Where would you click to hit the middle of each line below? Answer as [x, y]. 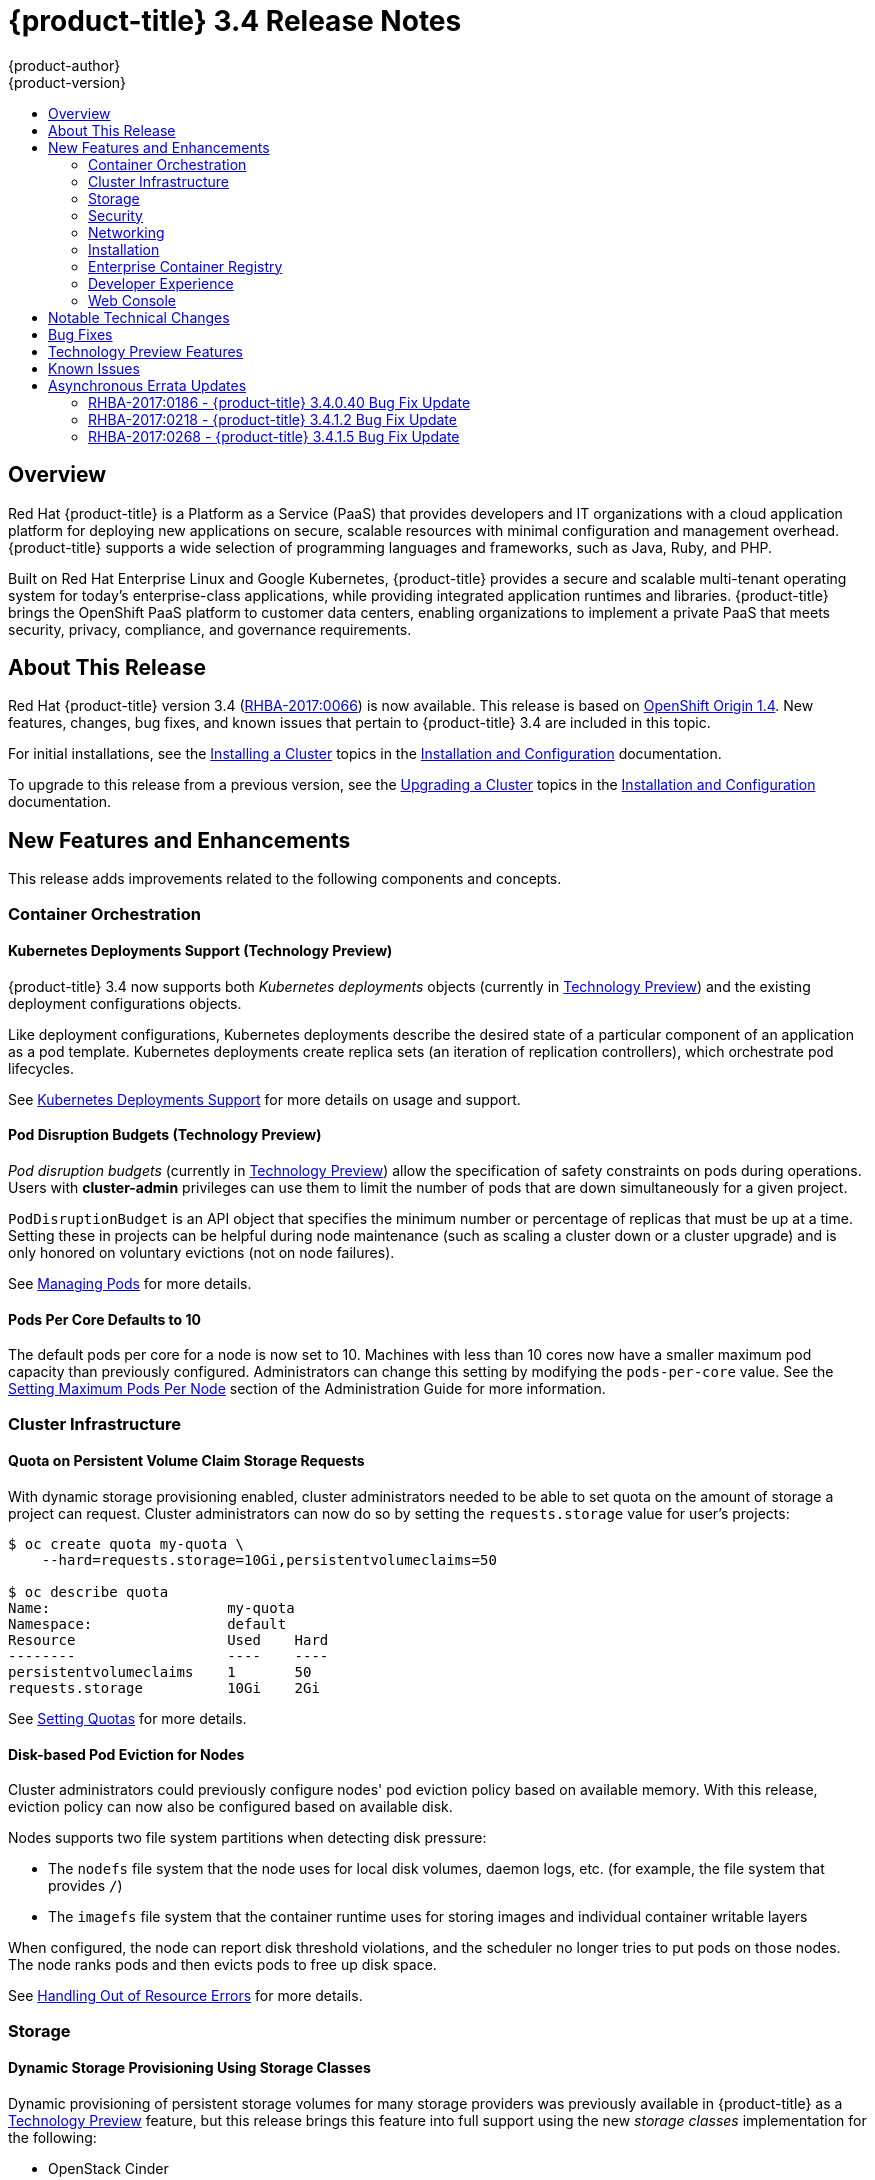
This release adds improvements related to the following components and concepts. [285, 879]
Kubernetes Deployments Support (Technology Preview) [200, 951]
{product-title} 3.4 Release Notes [235, 21]
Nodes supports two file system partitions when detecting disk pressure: [247, 1838]
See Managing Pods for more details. [130, 1284]
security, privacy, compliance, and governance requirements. [210, 629]
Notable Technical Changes [139, 317]
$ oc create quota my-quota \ [126, 1543]
